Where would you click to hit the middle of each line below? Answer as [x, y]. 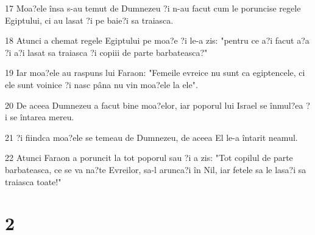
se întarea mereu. [42, 117]
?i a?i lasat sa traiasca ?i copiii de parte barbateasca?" [106, 52]
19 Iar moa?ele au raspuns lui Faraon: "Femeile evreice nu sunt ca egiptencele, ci [155, 73]
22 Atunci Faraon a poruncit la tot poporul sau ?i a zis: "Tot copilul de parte [149, 158]
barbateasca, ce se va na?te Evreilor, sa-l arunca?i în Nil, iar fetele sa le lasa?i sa [156, 169]
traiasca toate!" [33, 181]
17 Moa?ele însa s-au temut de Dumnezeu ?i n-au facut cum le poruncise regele [153, 8]
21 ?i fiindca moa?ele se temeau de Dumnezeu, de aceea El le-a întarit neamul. [151, 137]
